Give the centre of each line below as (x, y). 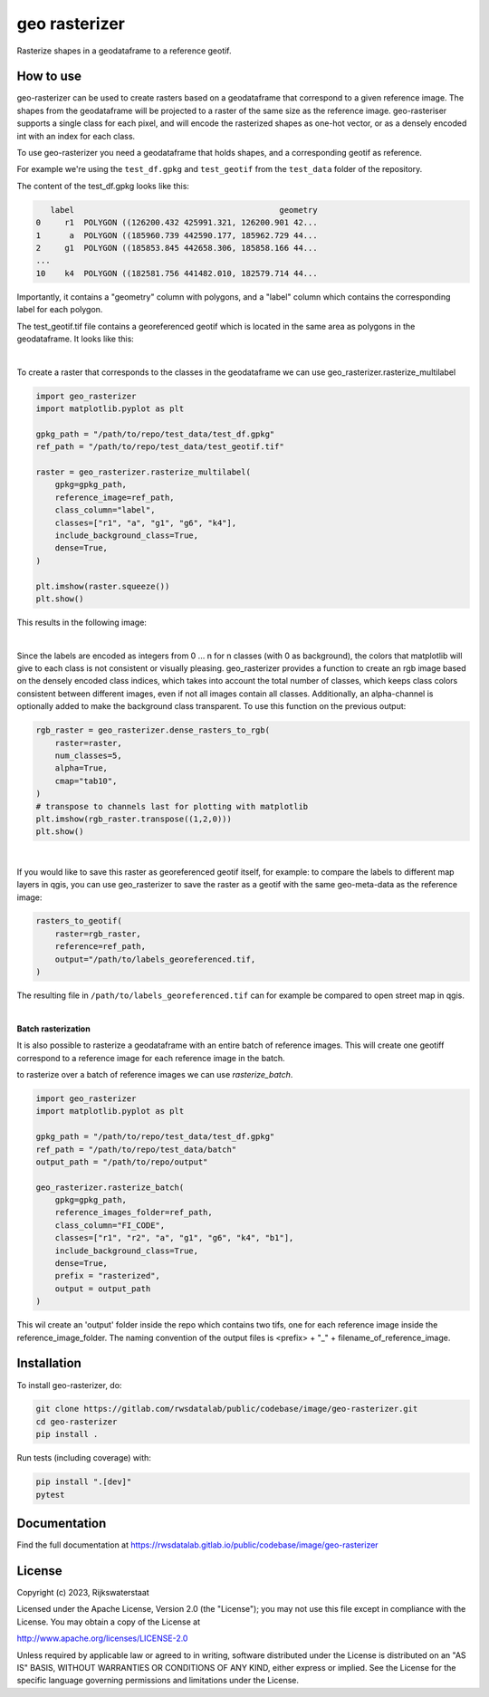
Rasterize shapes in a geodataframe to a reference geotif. (124, 51)
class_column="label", (105, 510)
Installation (49, 1363)
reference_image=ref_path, (115, 497)
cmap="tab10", (86, 781)
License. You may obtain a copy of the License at (109, 1622)
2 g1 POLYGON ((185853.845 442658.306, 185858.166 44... (177, 248)
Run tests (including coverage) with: (84, 1458)
